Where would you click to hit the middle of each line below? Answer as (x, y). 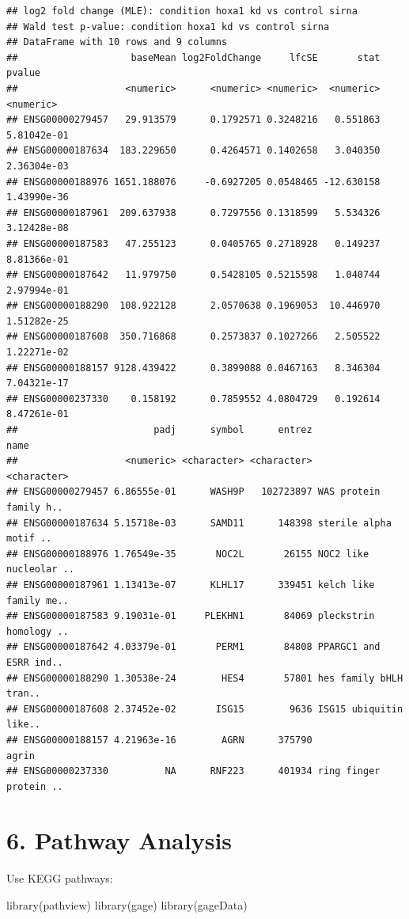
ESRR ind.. (35, 662)
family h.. (35, 507)
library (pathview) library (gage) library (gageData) (127, 905)
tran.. (23, 694)
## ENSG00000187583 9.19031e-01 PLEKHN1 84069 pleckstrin (191, 616)
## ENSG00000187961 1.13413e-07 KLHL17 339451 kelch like (191, 585)
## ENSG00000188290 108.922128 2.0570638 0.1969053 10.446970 (193, 306)
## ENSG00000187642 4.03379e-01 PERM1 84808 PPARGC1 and (193, 647)
